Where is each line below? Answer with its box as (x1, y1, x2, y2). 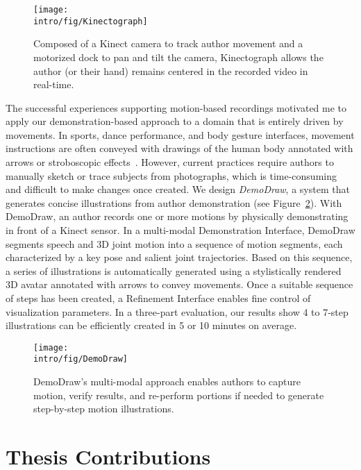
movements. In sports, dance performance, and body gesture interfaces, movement (6, 127, 355, 142)
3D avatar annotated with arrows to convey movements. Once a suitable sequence (6, 277, 353, 292)
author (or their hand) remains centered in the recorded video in (33, 63, 308, 78)
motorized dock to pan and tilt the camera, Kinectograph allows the (33, 49, 324, 64)
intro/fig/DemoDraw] (33, 354, 128, 364)
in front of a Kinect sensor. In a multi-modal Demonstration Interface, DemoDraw (6, 223, 355, 237)
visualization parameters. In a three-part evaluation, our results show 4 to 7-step (6, 304, 349, 319)
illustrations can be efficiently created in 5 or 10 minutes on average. (6, 318, 297, 333)
